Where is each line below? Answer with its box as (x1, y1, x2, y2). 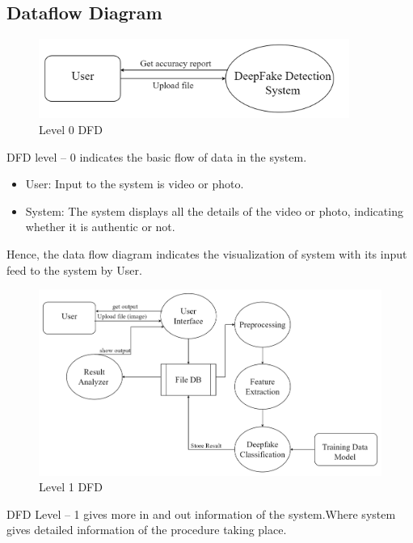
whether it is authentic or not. (25, 218, 175, 235)
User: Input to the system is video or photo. (25, 175, 244, 192)
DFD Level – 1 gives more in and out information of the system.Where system (6, 505, 396, 522)
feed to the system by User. (6, 261, 142, 278)
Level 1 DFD (39, 478, 103, 495)
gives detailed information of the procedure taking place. (6, 521, 287, 538)
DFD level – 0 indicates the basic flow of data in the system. (6, 148, 307, 165)
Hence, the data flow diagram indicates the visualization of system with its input (6, 246, 407, 263)
